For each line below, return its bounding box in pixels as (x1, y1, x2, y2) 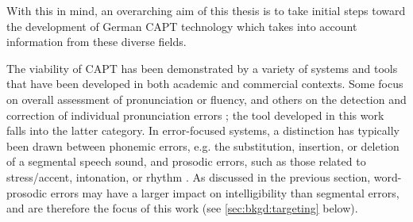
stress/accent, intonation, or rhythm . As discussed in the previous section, (6, 168, 371, 185)
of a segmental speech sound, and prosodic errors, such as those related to (6, 153, 366, 170)
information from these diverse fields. (6, 33, 187, 50)
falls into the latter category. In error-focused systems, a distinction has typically (6, 122, 400, 139)
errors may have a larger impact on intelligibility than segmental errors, (50, 184, 399, 201)
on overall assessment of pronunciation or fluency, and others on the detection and (6, 90, 407, 107)
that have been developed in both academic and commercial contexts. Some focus (6, 75, 403, 92)
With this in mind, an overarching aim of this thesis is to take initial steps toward (6, 2, 406, 18)
